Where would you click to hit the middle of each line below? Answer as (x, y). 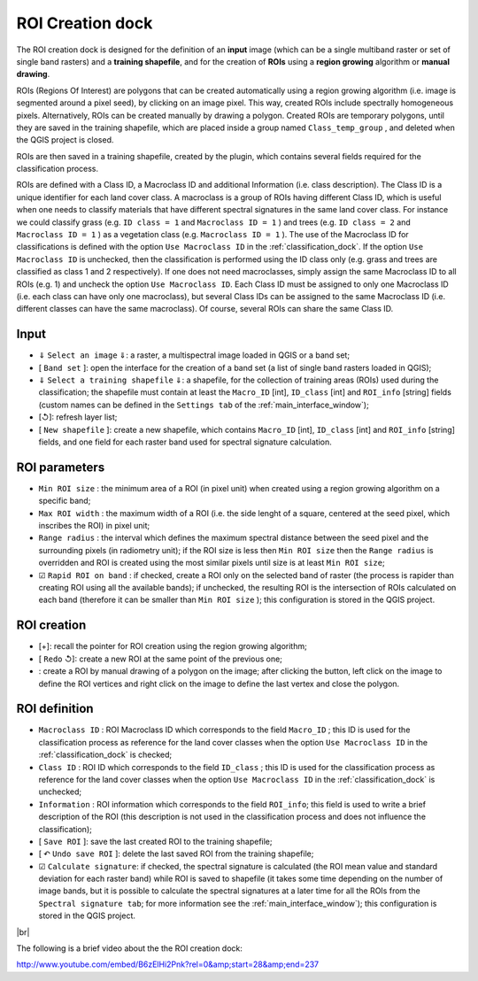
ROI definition (55, 709)
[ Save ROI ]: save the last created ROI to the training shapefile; (155, 841)
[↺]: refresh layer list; (78, 417)
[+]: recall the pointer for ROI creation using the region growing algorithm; (173, 646)
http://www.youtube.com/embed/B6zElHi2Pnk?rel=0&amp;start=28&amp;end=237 (168, 964)
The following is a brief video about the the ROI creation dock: (130, 948)
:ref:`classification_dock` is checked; (105, 755)
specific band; (65, 501)
